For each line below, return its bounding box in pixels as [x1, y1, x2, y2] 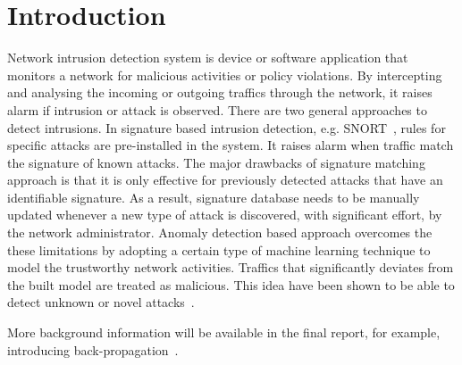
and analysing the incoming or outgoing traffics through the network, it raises [7, 83, 433, 102]
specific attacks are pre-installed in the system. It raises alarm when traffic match [7, 136, 454, 154]
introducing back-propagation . [7, 340, 179, 359]
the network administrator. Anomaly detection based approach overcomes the [7, 223, 433, 242]
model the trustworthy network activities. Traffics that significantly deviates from [7, 258, 454, 277]
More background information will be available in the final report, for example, [7, 323, 441, 342]
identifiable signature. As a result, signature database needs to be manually [7, 187, 420, 206]
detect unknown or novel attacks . [7, 293, 195, 311]
